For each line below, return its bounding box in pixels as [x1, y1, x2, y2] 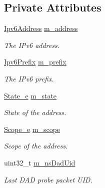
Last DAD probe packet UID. [4, 174, 92, 184]
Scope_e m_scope [4, 123, 60, 134]
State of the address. [4, 107, 66, 117]
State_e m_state [4, 90, 57, 100]
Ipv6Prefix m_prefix [4, 56, 66, 67]
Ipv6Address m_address [4, 23, 78, 33]
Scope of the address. [4, 140, 68, 151]
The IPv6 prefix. [4, 73, 54, 83]
